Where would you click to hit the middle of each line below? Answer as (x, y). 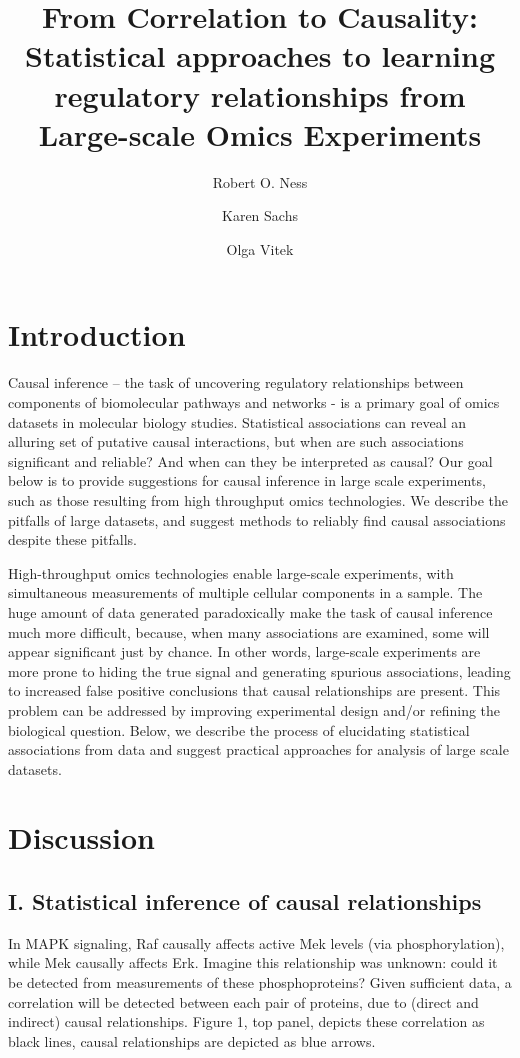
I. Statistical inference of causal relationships (245, 901)
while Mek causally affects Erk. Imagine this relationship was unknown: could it (253, 962)
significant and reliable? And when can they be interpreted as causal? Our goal (250, 460)
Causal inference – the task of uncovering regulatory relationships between (236, 382)
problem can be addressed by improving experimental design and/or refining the (254, 709)
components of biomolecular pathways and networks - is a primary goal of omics (254, 402)
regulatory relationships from (260, 94)
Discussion (81, 837)
